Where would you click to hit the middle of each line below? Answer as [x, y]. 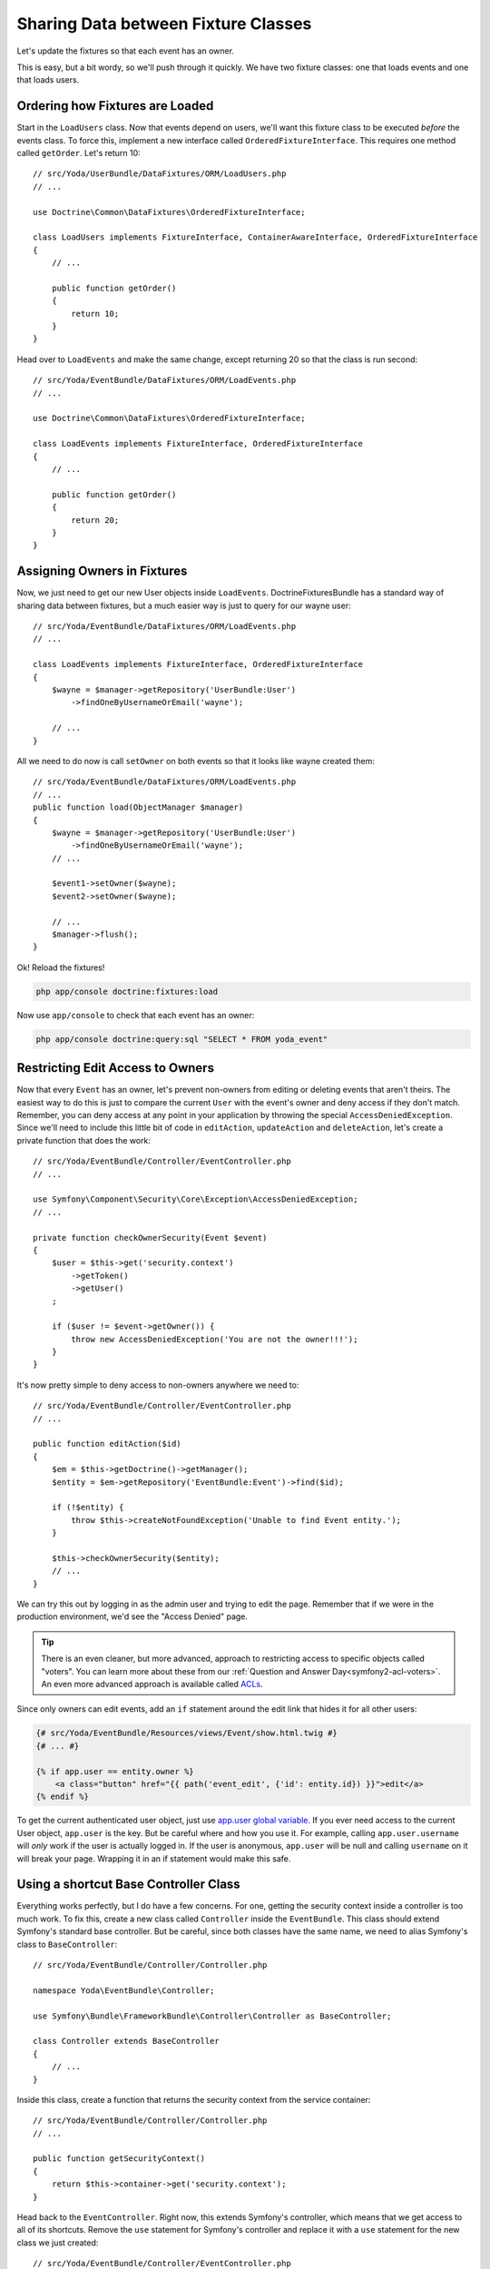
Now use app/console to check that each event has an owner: [136, 1015]
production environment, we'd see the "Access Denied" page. [132, 1616]
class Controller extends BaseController [126, 2041]
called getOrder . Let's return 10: [78, 153]
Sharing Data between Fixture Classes [164, 24]
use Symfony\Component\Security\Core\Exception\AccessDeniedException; [196, 1199]
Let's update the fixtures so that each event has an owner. [126, 51]
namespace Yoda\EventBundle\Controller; [124, 1990]
